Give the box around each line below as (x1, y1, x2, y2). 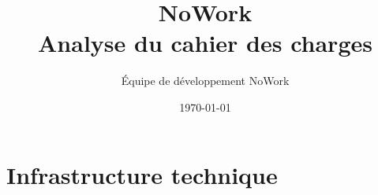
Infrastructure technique (6, 158, 278, 190)
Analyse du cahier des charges (38, 27, 372, 59)
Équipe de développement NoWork (121, 72, 290, 89)
